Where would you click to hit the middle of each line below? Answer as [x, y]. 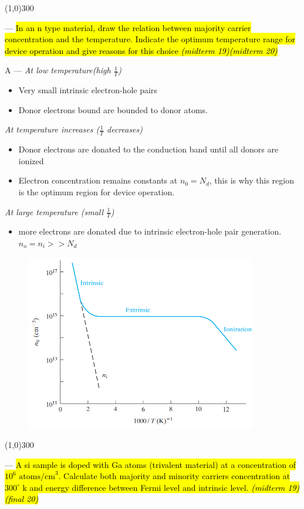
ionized [31, 160]
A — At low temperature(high [58, 70]
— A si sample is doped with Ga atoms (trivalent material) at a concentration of [150, 464]
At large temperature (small [54, 211]
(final [14, 499]
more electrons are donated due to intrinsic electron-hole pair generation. [150, 231]
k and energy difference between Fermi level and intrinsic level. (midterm [154, 487]
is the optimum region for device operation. [97, 192]
